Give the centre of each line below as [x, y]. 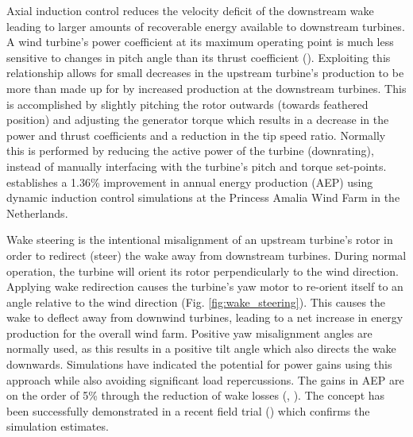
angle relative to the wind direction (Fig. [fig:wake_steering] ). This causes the [196, 302]
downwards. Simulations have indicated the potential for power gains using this [199, 364]
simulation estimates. [58, 426]
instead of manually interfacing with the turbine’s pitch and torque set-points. [197, 166]
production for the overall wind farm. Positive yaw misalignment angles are [189, 333]
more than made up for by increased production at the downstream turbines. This [206, 88]
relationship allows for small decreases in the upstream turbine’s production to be [205, 73]
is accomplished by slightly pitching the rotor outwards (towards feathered [187, 104]
